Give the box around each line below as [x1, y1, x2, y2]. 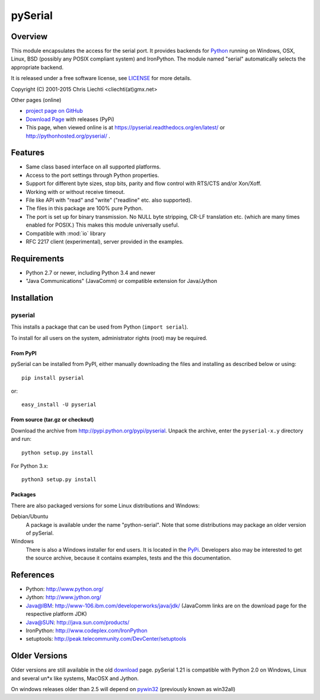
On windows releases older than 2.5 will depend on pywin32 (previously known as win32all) [11, 686, 236, 693]
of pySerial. [25, 529, 54, 536]
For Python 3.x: [11, 462, 49, 469]
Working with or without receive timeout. [25, 188, 126, 195]
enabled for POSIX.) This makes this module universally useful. [25, 221, 180, 228]
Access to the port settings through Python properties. [25, 171, 159, 179]
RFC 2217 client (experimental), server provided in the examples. [25, 238, 184, 245]
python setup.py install [21, 449, 94, 456]
